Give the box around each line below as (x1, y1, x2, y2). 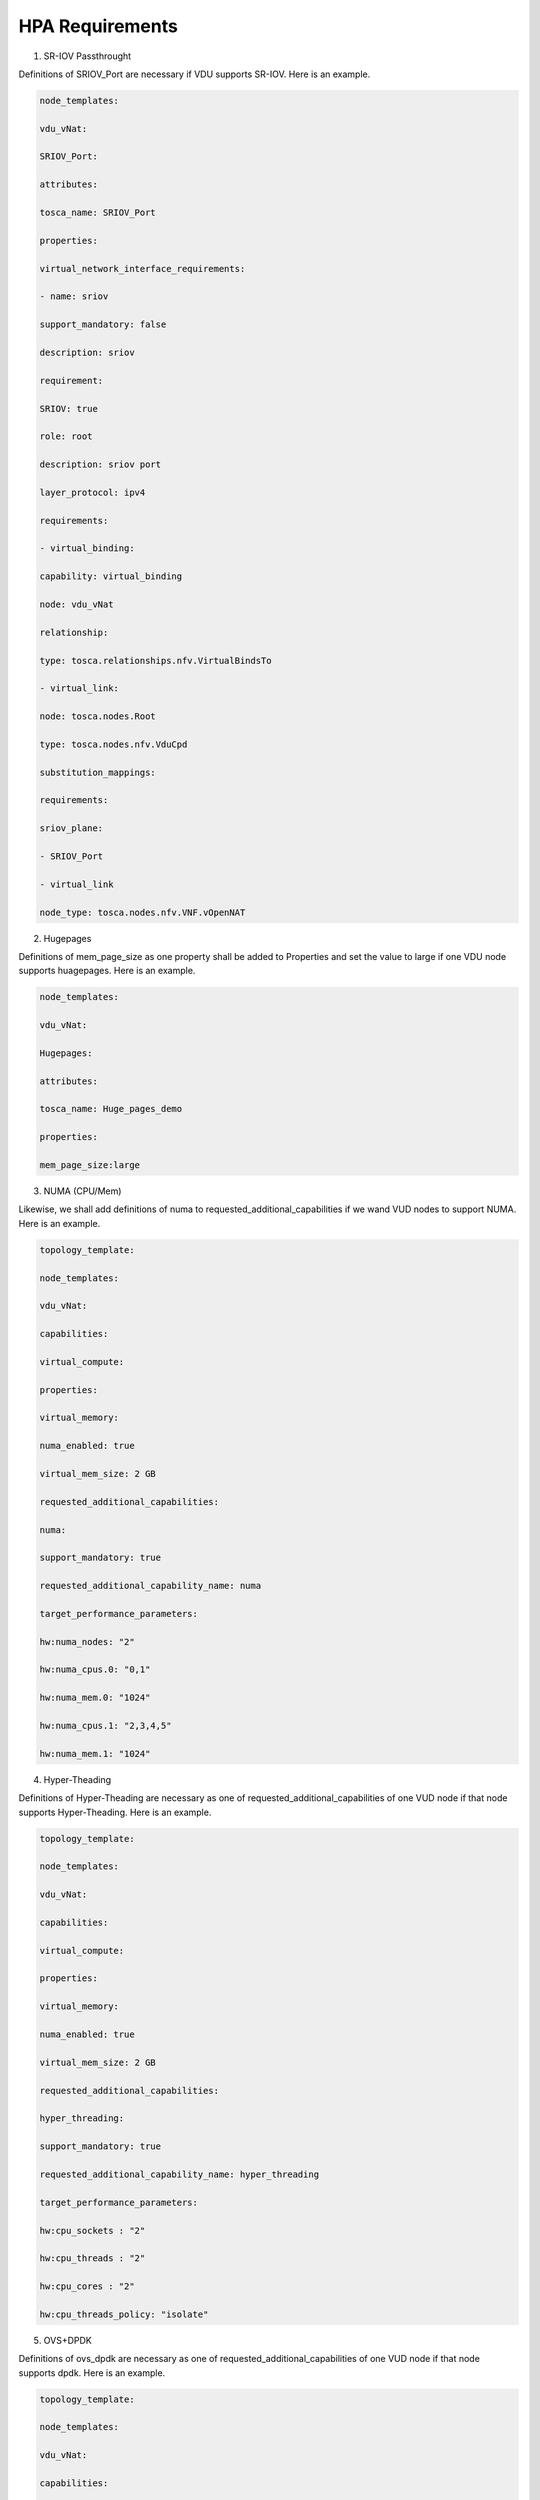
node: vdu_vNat (39, 598, 114, 610)
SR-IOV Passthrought (43, 50, 132, 62)
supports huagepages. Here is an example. (18, 965, 196, 977)
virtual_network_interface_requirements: (39, 263, 246, 274)
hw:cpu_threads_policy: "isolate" (39, 2308, 209, 2320)
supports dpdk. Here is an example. (18, 2366, 166, 2379)
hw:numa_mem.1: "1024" (39, 1748, 151, 1759)
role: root (39, 431, 93, 442)
